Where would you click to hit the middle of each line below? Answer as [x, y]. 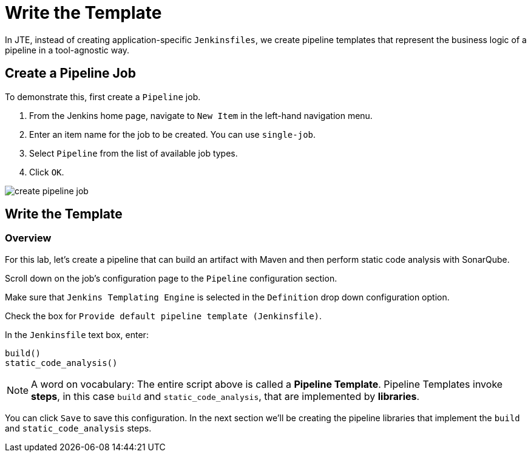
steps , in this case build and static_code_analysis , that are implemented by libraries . [225, 396]
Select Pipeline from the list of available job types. [134, 153]
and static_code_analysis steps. [78, 428]
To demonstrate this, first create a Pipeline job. [103, 96]
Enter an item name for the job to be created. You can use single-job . [173, 134]
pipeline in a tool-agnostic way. [67, 50]
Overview [28, 238]
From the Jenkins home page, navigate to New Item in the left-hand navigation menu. [201, 115]
